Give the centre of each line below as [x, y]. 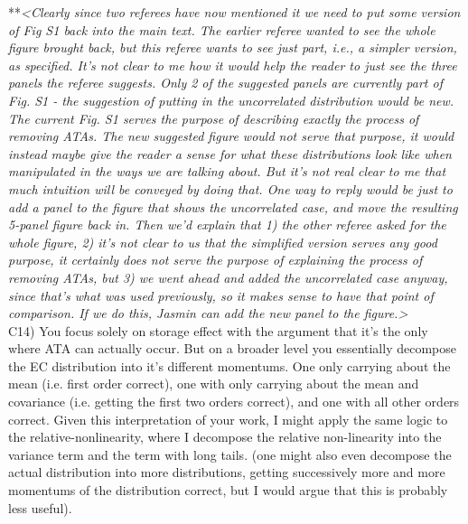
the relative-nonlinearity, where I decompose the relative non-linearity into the [225, 437]
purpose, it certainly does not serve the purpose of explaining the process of [215, 260]
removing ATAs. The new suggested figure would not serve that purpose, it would [231, 136]
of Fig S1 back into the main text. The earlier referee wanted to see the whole [222, 29]
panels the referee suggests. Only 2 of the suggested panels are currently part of [225, 83]
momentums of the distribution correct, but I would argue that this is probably [228, 490]
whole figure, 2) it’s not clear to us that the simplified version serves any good [223, 242]
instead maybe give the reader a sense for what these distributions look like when [230, 153]
